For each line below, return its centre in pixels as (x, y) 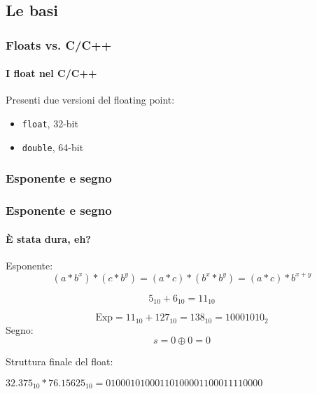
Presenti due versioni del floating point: (90, 100)
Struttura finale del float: (59, 361)
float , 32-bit (50, 124)
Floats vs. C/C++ (59, 44)
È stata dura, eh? (48, 238)
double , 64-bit (53, 147)
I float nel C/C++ (51, 73)
